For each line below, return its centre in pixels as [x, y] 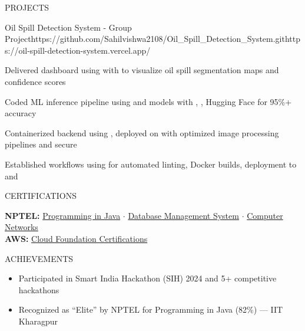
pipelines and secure [41, 144]
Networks [21, 227]
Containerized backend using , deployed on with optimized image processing [142, 132]
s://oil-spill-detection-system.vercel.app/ [78, 50]
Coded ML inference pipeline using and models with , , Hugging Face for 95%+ [148, 101]
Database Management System [183, 215]
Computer [265, 215]
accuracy [21, 113]
